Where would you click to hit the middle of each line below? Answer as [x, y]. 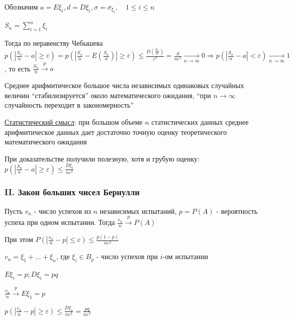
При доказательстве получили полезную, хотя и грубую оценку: [102, 158]
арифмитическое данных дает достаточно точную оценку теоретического [116, 132]
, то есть [18, 68]
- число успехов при [127, 256]
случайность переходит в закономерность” [69, 105]
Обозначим [21, 7]
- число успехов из [62, 211]
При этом [19, 239]
